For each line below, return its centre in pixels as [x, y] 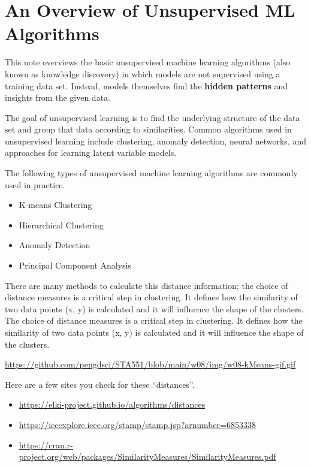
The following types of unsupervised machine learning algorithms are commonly [151, 173]
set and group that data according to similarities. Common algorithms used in [148, 129]
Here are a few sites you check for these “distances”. [100, 384]
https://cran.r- [46, 445]
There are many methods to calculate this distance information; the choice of [147, 285]
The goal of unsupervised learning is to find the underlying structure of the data [153, 117]
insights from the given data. [58, 97]
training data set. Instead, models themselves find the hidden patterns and [147, 85]
